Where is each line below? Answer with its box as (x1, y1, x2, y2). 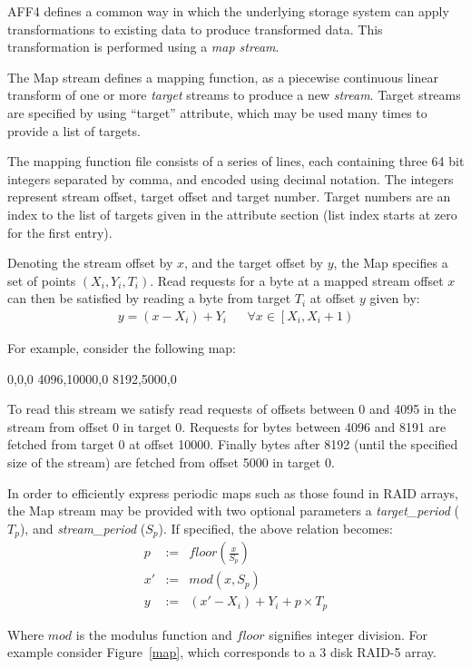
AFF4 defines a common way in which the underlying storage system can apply (7, 2, 449, 20)
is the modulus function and (75, 624, 232, 643)
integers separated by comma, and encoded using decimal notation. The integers (7, 169, 454, 188)
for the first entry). (7, 222, 113, 241)
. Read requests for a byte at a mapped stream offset (150, 270, 444, 290)
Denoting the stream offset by (7, 253, 173, 272)
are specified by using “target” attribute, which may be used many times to (7, 103, 427, 122)
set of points (7, 270, 76, 290)
